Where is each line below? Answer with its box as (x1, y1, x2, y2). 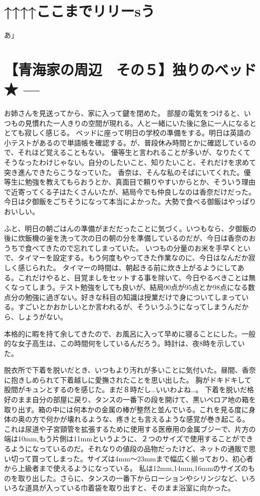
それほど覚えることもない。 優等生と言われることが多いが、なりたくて (18, 147, 251, 157)
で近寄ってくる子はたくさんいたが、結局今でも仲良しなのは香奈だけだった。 (4, 186, 256, 197)
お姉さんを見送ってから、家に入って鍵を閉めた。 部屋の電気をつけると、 (4, 108, 244, 118)
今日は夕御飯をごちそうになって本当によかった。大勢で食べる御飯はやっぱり (4, 196, 256, 207)
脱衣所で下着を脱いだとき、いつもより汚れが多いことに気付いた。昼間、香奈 (4, 365, 256, 375)
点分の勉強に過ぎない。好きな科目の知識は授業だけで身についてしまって (4, 291, 242, 302)
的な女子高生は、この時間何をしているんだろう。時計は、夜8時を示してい (4, 338, 245, 349)
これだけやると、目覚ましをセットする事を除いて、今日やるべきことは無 (18, 272, 256, 282)
